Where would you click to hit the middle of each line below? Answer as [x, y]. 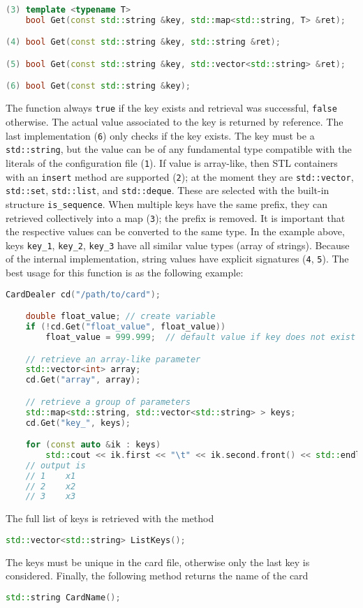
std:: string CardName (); [63, 597]
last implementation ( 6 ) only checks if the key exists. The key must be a [160, 135]
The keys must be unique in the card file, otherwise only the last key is [158, 562]
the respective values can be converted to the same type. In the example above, [175, 231]
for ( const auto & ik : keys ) [93, 445]
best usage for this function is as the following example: [125, 273]
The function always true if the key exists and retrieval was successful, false [171, 108]
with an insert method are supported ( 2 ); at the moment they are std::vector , [180, 176]
